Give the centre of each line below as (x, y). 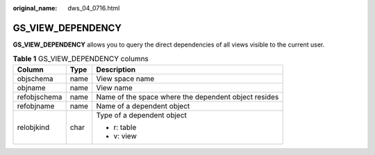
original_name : (35, 8)
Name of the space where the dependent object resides (187, 97)
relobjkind (33, 127)
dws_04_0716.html (94, 8)
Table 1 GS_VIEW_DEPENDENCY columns (81, 59)
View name (114, 88)
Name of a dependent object (143, 106)
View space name (125, 79)
